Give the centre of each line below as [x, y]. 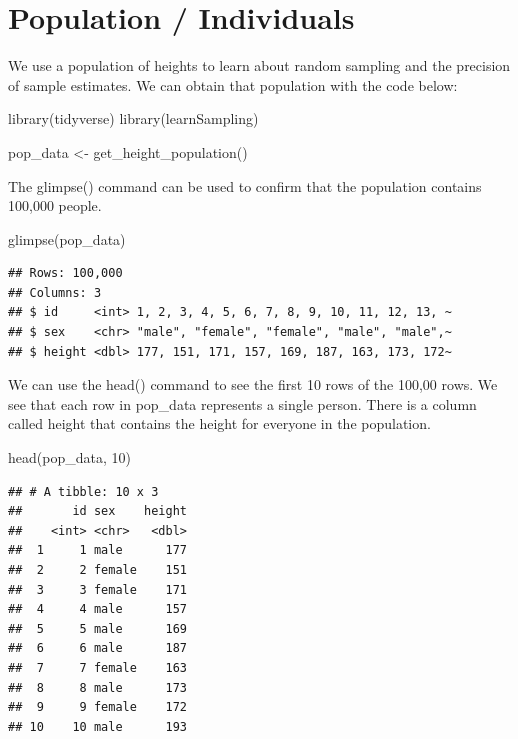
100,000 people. [55, 205]
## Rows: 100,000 [65, 273]
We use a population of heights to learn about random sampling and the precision [259, 65]
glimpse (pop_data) [67, 238]
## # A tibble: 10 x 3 [83, 491]
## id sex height [97, 511]
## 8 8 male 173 [97, 687]
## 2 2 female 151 [97, 570]
